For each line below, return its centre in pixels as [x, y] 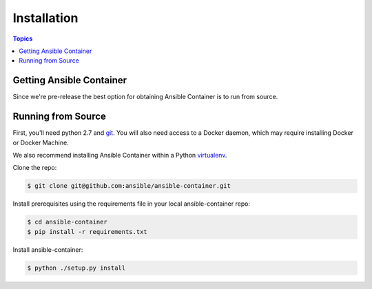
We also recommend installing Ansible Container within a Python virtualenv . [120, 155]
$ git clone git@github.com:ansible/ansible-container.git [129, 186]
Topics [23, 39]
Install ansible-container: [48, 249]
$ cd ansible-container [68, 222]
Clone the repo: [35, 168]
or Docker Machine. [41, 142]
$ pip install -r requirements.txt [87, 232]
